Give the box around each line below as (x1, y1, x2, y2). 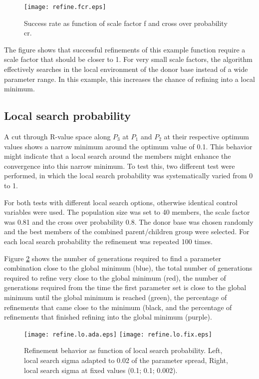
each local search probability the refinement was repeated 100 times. (4, 236, 213, 246)
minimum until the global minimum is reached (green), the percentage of (4, 292, 227, 302)
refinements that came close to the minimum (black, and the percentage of (4, 302, 232, 312)
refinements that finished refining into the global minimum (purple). (4, 312, 212, 322)
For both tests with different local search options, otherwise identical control (4, 197, 238, 207)
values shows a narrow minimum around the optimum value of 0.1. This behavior (4, 141, 253, 151)
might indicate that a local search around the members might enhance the (4, 151, 231, 161)
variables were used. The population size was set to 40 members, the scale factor (4, 207, 250, 217)
